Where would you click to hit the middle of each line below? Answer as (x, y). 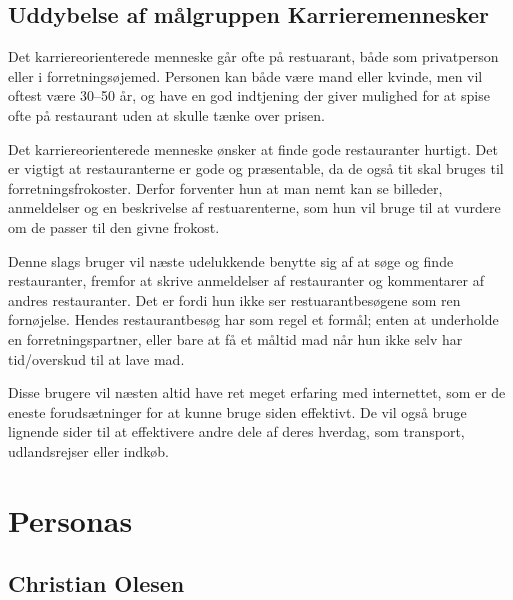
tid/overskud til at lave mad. (96, 358)
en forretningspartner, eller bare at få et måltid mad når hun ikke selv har (235, 338)
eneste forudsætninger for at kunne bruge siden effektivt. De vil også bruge (237, 411)
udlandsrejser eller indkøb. (88, 450)
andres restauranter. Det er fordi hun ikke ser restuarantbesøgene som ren (234, 299)
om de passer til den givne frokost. (114, 226)
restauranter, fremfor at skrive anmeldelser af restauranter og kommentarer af (246, 280)
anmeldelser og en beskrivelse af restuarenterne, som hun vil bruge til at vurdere (254, 207)
